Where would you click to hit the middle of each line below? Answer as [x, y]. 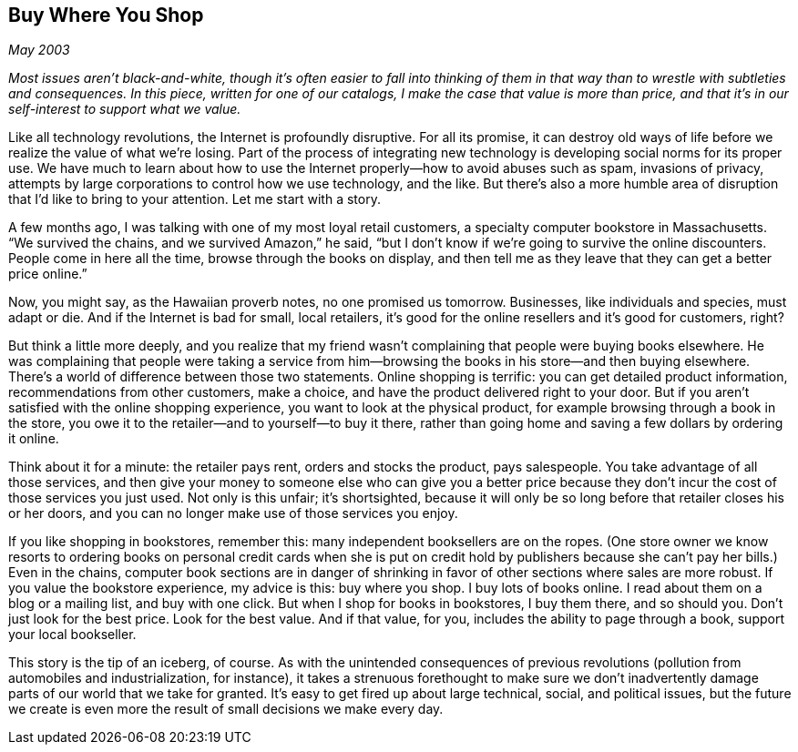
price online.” [48, 274]
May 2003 [39, 50]
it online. [34, 439]
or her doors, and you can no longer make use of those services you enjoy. [233, 513]
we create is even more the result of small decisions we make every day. [226, 709]
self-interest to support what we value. [125, 109]
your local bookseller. [72, 635]
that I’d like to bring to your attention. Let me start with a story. [194, 199]
